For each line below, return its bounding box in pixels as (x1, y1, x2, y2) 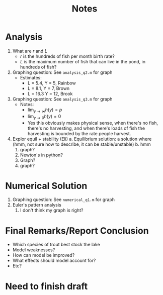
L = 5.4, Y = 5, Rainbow (27, 80, 76, 86)
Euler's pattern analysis (12, 202, 61, 208)
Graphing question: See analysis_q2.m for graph (12, 69, 113, 75)
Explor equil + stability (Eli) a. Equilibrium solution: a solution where (12, 136, 152, 142)
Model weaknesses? (12, 247, 55, 253)
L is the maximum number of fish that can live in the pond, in (20, 58, 146, 64)
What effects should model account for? (12, 257, 96, 264)
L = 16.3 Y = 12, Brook (27, 90, 73, 96)
